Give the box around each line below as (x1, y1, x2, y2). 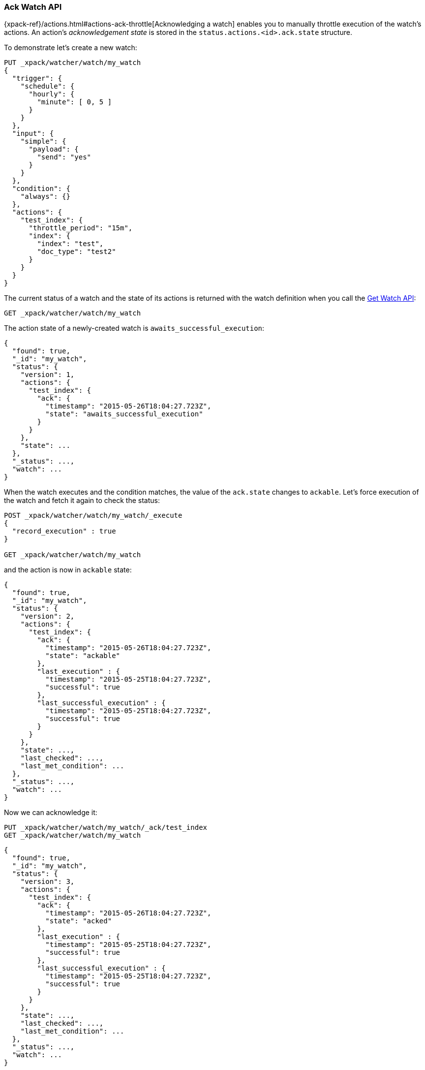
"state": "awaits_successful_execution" (45, 410, 203, 418)
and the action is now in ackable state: (4, 566, 132, 574)
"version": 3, (20, 878, 75, 886)
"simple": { (20, 137, 66, 146)
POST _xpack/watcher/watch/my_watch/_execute (4, 511, 182, 520)
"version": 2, (20, 612, 75, 621)
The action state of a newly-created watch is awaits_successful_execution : (4, 324, 265, 333)
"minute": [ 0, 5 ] (37, 98, 112, 106)
